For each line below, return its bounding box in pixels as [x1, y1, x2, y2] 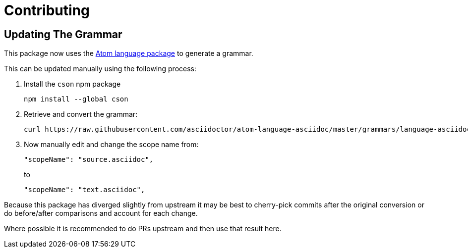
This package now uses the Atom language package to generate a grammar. [4, 49, 253, 58]
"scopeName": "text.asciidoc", [24, 186, 145, 194]
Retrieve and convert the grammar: [24, 110, 138, 119]
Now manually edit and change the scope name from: [24, 140, 199, 149]
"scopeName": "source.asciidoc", [24, 155, 154, 164]
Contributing [4, 2, 90, 19]
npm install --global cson [24, 95, 128, 103]
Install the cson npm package [24, 80, 121, 89]
